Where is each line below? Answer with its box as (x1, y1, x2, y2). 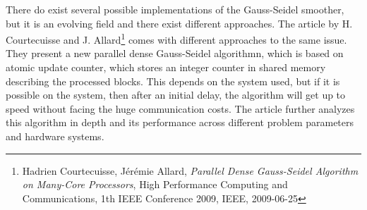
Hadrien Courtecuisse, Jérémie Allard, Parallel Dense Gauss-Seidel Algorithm (22, 163, 359, 178)
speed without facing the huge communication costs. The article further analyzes (6, 101, 355, 116)
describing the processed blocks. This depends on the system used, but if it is (6, 73, 340, 88)
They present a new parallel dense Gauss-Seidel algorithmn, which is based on (6, 46, 344, 61)
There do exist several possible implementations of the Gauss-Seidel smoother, (6, 2, 344, 16)
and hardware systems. (6, 129, 104, 143)
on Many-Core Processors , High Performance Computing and (22, 177, 288, 192)
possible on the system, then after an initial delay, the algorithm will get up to (6, 87, 346, 102)
